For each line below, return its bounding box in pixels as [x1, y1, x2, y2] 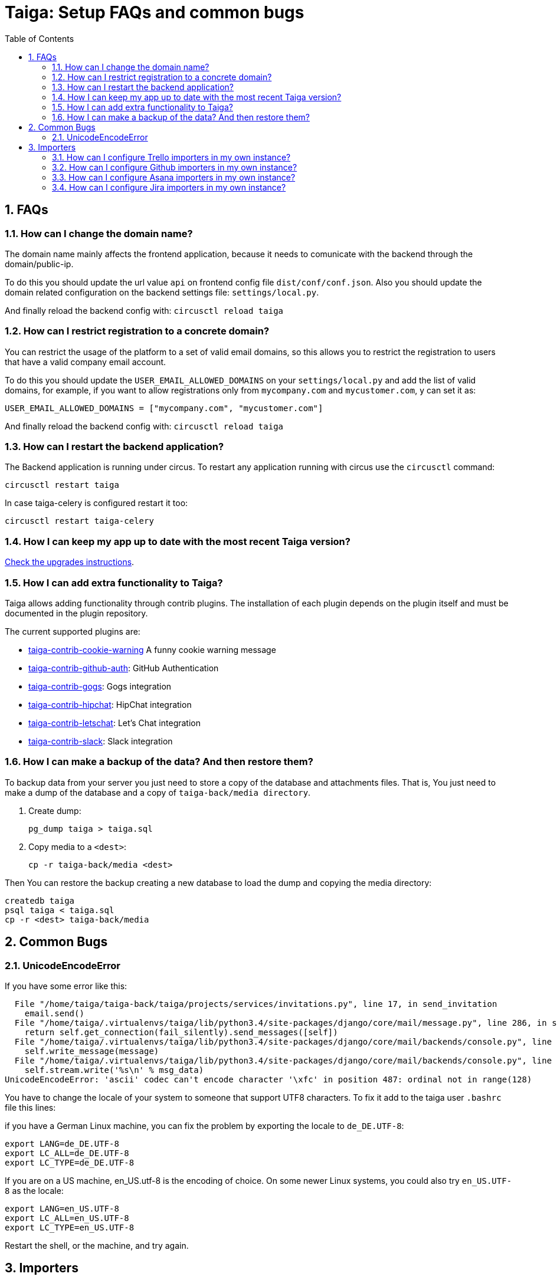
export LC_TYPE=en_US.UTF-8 [5, 1222, 135, 1232]
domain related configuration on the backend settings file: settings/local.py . [5, 287, 319, 297]
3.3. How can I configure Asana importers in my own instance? [52, 172, 296, 182]
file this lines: [5, 1102, 56, 1112]
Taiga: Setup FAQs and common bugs [5, 2, 304, 22]
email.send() [24, 1008, 84, 1018]
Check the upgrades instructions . [5, 557, 135, 567]
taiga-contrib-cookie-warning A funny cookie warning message [28, 644, 276, 655]
